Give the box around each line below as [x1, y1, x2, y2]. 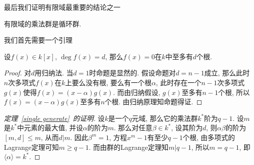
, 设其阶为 [171, 122, 203, 133]
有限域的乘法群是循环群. [4, 18, 81, 28]
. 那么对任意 [114, 122, 153, 133]
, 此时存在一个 [156, 77, 202, 87]
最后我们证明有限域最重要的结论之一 [4, 2, 120, 12]
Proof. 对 [4, 68, 31, 78]
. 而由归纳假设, [113, 87, 161, 97]
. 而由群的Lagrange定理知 [89, 141, 169, 152]
